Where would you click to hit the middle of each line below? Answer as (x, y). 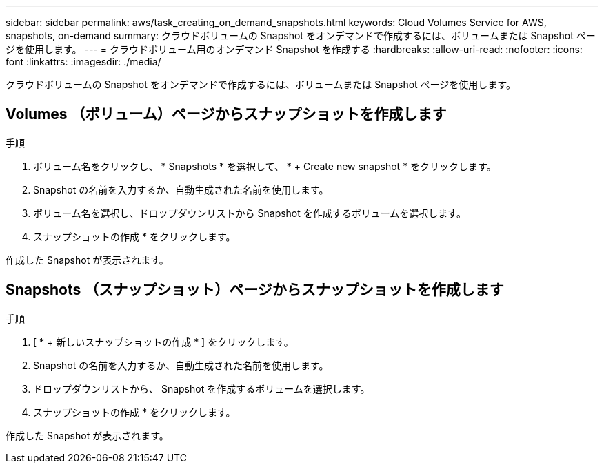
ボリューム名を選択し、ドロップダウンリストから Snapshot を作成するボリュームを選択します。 (250, 213)
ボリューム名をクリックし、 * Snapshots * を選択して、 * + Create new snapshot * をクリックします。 (265, 166)
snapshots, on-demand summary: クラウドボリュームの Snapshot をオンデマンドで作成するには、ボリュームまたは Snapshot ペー (301, 35)
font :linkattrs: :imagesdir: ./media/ (83, 62)
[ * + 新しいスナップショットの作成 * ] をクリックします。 (163, 342)
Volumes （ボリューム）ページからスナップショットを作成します (226, 114)
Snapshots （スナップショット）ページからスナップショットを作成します (255, 290)
